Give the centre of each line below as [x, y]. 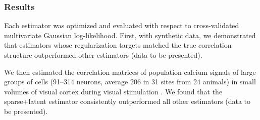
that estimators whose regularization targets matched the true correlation [118, 45]
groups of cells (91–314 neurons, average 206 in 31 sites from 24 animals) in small [130, 82]
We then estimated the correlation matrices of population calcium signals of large [130, 72]
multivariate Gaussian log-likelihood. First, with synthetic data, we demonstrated [130, 35]
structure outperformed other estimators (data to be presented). [103, 55]
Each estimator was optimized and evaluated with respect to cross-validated [122, 25]
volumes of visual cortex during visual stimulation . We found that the [113, 91]
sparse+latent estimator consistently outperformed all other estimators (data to [127, 101]
